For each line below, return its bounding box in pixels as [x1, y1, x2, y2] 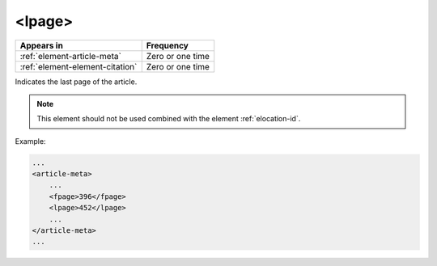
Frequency [146, 40, 189, 51]
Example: [15, 136, 46, 146]
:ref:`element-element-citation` [19, 61, 138, 72]
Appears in [19, 40, 64, 51]
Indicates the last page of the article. [15, 77, 138, 87]
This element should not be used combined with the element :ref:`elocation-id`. [36, 114, 301, 124]
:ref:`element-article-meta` [19, 50, 121, 61]
